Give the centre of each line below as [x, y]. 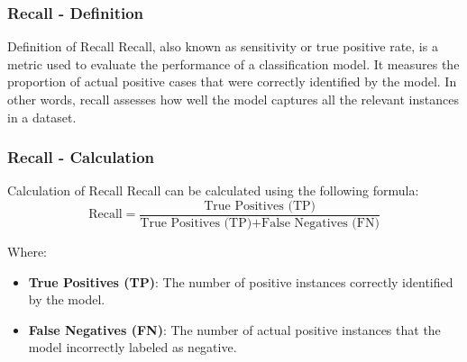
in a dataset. [42, 117]
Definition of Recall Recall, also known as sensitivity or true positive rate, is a [223, 46]
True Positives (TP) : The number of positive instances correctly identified [241, 281]
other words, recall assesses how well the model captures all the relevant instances [233, 99]
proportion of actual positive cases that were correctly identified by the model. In [232, 81]
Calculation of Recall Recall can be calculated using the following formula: [213, 190]
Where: [27, 252]
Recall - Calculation [81, 157]
